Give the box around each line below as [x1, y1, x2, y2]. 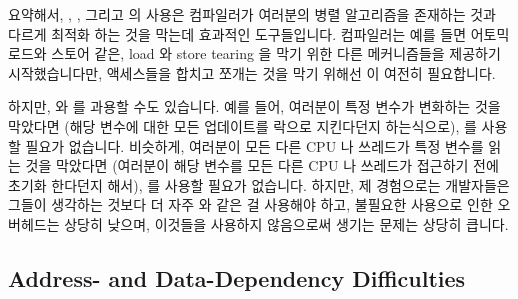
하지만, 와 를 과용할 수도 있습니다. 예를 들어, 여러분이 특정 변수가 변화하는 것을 [8, 96, 501, 117]
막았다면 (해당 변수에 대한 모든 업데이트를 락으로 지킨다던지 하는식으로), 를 [8, 115, 477, 136]
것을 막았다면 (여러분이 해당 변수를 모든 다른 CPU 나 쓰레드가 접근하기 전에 [25, 155, 499, 176]
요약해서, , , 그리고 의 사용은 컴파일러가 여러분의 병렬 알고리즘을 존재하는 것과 [8, 4, 496, 24]
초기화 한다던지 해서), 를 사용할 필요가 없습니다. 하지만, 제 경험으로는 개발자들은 [8, 174, 510, 195]
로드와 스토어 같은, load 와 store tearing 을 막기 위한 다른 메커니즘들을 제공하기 [8, 43, 501, 64]
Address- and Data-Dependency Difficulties [8, 262, 466, 293]
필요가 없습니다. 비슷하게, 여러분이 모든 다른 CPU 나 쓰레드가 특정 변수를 [25, 135, 484, 156]
